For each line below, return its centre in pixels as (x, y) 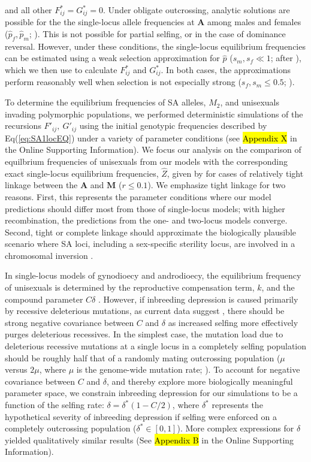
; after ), (286, 58)
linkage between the (41, 185)
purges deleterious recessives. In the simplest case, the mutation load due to (144, 334)
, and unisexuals (250, 102)
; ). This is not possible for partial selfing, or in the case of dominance (157, 34)
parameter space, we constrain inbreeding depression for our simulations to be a (151, 393)
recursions (23, 126)
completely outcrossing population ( (71, 428)
